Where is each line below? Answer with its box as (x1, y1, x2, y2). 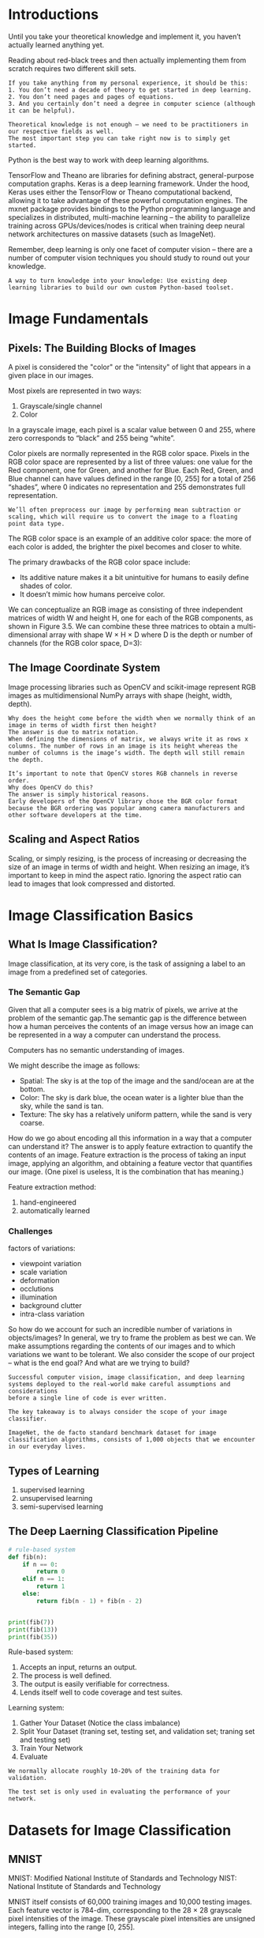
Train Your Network (19, 1744, 84, 1753)
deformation (19, 1276, 60, 1285)
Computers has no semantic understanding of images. (8, 1045, 185, 1054)
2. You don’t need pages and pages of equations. (8, 92, 175, 100)
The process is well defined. (19, 1671, 112, 1680)
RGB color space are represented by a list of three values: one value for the (8, 457, 253, 466)
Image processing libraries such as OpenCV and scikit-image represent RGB (8, 682, 256, 692)
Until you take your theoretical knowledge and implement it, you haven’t (8, 32, 241, 41)
